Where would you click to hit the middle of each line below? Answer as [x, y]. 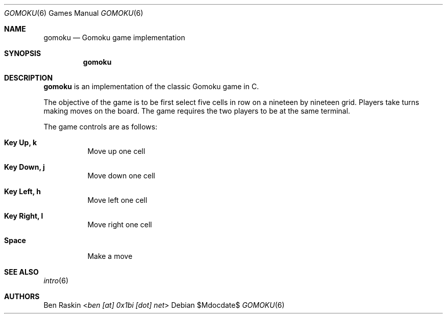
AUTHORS [22, 296]
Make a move [110, 256]
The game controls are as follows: [101, 127]
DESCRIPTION [29, 78]
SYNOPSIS [23, 53]
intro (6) [56, 281]
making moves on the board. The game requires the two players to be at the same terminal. [197, 111]
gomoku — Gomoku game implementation [114, 37]
